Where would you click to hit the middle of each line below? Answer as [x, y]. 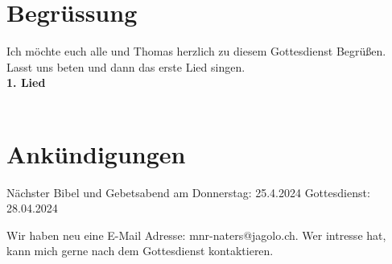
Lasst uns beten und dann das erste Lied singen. [126, 66]
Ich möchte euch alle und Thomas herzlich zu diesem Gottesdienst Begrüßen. [196, 51]
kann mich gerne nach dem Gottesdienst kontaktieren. [140, 251]
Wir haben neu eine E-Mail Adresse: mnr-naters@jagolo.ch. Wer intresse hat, [196, 235]
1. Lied [26, 82]
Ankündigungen [96, 153]
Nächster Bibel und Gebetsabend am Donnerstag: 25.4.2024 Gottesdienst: [188, 192]
